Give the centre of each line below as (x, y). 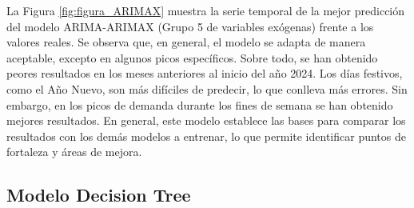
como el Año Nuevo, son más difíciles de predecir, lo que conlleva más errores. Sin (207, 88)
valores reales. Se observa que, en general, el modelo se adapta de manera (186, 42)
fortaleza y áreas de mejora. (74, 152)
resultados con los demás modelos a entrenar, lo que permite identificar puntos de (206, 136)
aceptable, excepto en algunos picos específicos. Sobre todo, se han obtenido (192, 57)
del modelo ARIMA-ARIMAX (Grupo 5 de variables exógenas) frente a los (190, 26)
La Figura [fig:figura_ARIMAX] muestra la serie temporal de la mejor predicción (206, 10)
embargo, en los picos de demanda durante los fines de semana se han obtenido (200, 104)
